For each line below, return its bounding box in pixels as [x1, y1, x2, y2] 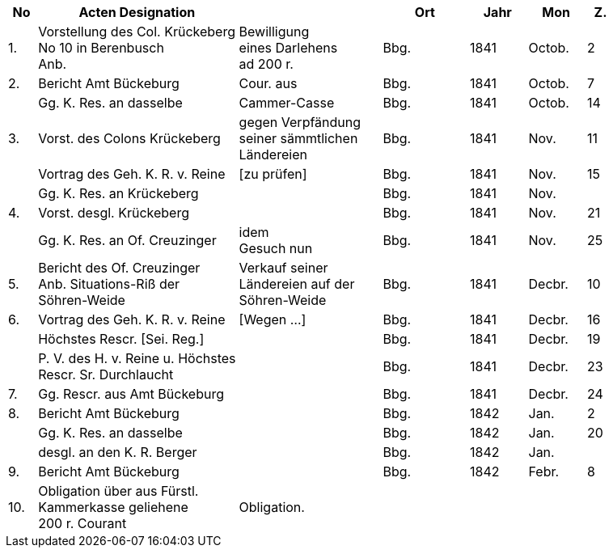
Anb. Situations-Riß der [38, 276, 180, 292]
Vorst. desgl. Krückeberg [38, 205, 190, 221]
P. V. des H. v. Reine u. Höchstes [38, 350, 236, 366]
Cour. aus [239, 75, 298, 91]
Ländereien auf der [239, 276, 355, 292]
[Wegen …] [239, 311, 306, 328]
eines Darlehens [239, 40, 338, 56]
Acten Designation [78, 4, 196, 20]
